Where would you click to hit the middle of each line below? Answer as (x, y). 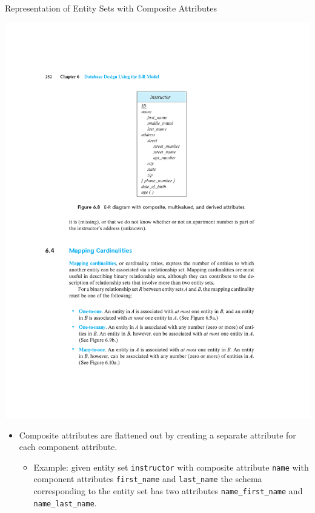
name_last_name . (65, 502)
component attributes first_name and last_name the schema (148, 479)
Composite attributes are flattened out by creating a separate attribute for (157, 435)
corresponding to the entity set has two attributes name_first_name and (168, 491)
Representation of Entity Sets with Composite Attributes (111, 8)
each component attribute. (68, 447)
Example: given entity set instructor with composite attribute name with (171, 467)
